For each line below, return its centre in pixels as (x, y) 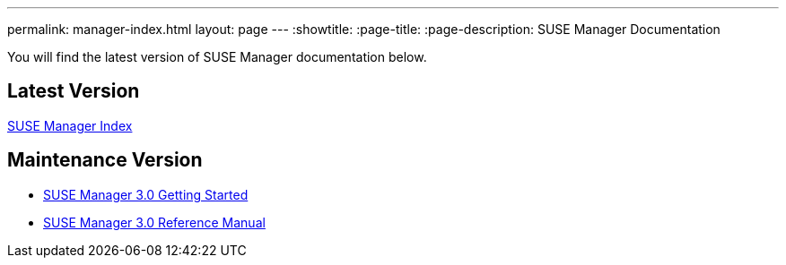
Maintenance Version (105, 160)
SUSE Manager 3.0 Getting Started (146, 194)
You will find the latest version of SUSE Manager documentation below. (217, 57)
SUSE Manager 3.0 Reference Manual (154, 222)
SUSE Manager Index (70, 125)
